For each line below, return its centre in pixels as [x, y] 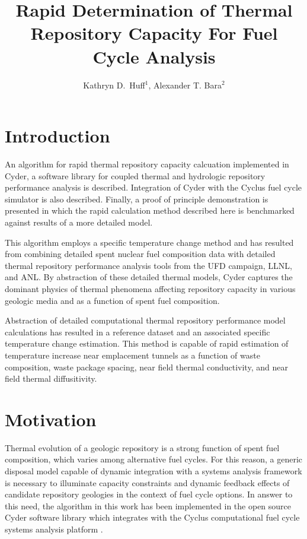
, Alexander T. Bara [185, 85]
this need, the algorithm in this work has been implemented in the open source [148, 505]
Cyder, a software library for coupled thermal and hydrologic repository [135, 175]
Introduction [57, 136]
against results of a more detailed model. [79, 222]
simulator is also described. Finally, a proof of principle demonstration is [137, 199]
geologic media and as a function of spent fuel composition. [112, 300]
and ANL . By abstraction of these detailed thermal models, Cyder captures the [149, 277]
